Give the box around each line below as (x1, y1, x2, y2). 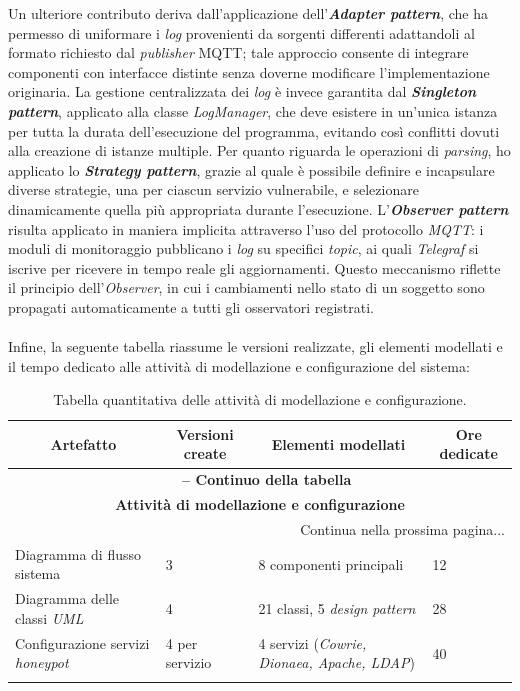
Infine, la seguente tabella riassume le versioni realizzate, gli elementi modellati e (8, 336, 503, 357)
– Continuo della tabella (182, 469, 352, 490)
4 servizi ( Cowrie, (258, 632, 367, 653)
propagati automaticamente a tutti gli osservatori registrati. (8, 296, 374, 317)
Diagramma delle (15, 588, 120, 609)
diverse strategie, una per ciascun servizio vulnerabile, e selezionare (8, 179, 419, 200)
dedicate (439, 443, 498, 464)
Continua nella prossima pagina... (300, 519, 505, 539)
